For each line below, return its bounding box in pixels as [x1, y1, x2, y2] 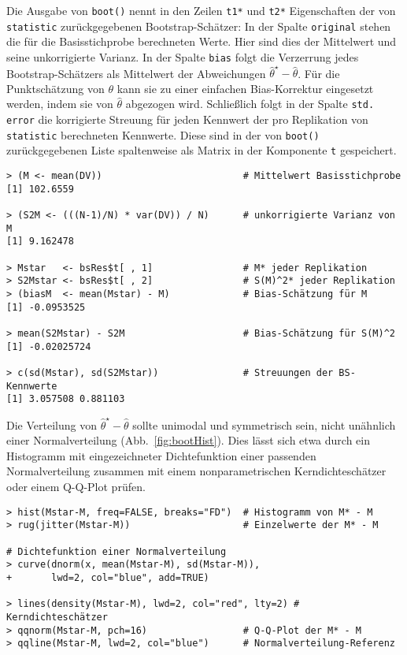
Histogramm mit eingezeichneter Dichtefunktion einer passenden [6, 447, 316, 463]
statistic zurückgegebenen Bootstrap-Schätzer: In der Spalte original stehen [6, 17, 391, 34]
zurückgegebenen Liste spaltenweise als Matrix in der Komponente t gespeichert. [6, 142, 397, 158]
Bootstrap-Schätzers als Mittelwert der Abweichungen [6, 65, 266, 81]
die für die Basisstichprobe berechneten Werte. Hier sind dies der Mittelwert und [6, 33, 397, 50]
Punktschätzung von [6, 80, 105, 96]
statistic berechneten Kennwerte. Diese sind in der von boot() [6, 126, 320, 143]
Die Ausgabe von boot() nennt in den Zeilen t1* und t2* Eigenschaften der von [6, 2, 396, 18]
